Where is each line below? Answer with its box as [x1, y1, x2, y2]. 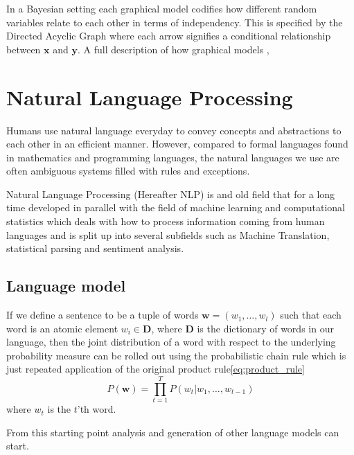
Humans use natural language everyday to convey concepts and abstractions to [6, 123, 342, 137]
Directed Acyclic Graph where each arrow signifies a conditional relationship [6, 28, 331, 43]
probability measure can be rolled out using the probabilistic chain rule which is [6, 348, 346, 362]
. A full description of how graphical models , [77, 42, 269, 56]
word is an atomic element [6, 321, 118, 335]
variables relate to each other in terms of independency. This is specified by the [6, 15, 343, 29]
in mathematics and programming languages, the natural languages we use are [6, 150, 339, 164]
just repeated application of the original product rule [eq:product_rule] [6, 362, 305, 376]
